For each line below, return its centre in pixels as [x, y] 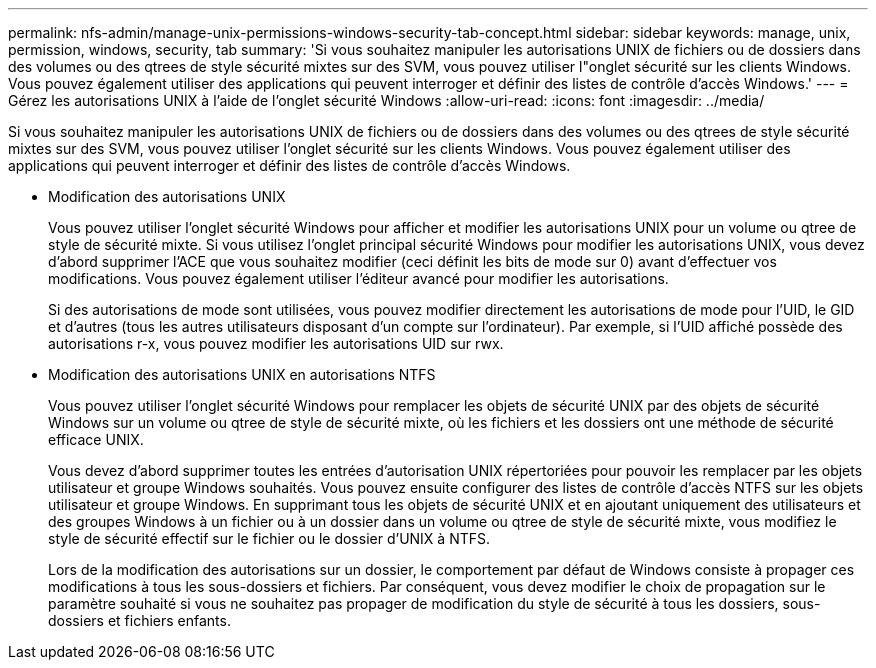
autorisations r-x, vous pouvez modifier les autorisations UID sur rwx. [276, 343]
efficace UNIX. [96, 439]
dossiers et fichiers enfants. [139, 620]
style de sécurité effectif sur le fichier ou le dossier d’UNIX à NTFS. [269, 538]
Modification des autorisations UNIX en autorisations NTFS [242, 374]
